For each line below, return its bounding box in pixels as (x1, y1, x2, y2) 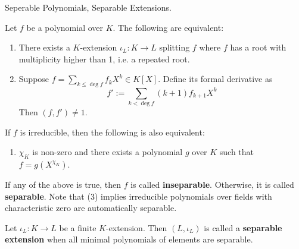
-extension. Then (105, 221, 167, 234)
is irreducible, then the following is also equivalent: (20, 125, 205, 138)
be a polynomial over (26, 21, 103, 33)
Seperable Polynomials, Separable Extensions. (5, 1, 172, 13)
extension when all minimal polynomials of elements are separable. (5, 233, 253, 245)
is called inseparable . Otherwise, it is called (130, 178, 294, 190)
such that (219, 146, 254, 158)
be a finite (59, 221, 96, 234)
